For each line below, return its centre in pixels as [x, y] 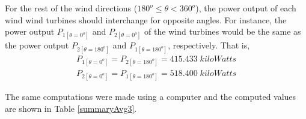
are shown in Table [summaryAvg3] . [71, 108]
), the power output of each [246, 8]
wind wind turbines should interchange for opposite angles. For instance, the [146, 19]
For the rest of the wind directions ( [71, 8]
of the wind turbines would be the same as [223, 31]
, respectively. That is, [209, 45]
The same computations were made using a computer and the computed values [151, 96]
